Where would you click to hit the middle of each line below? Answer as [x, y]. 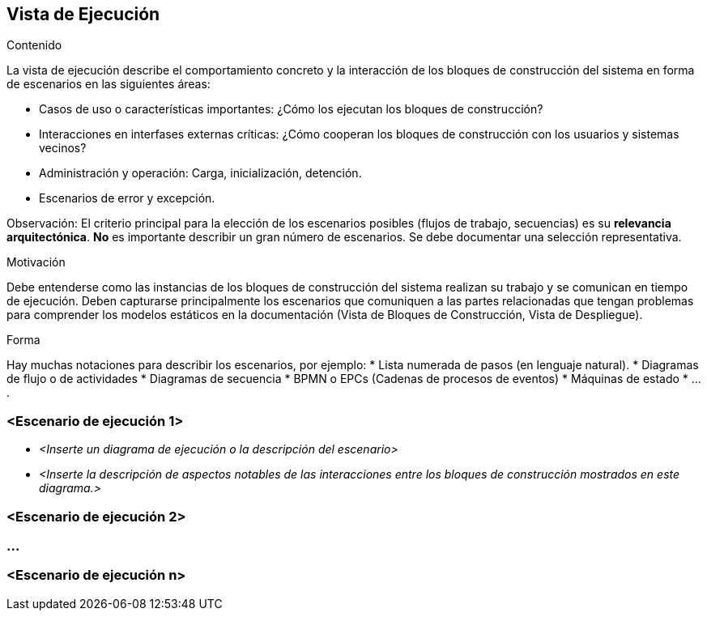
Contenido [34, 45]
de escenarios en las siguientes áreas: [109, 84]
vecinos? [63, 148]
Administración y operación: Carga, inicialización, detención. [200, 173]
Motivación [36, 262]
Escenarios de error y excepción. [127, 198]
